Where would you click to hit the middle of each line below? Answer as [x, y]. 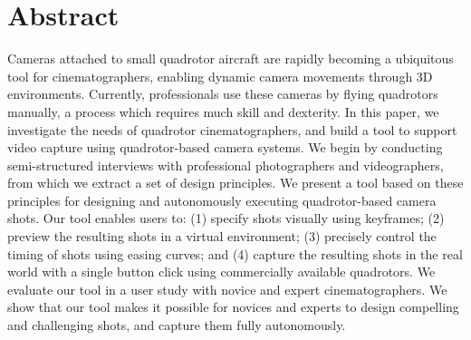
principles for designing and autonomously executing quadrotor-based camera [222, 200]
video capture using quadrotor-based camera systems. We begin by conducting [225, 147]
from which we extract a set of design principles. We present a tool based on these [235, 183]
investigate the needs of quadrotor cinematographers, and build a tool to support [232, 129]
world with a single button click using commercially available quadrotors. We [221, 272]
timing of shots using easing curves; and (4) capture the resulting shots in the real [235, 253]
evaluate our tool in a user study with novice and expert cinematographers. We [227, 289]
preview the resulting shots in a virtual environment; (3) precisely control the [222, 236]
